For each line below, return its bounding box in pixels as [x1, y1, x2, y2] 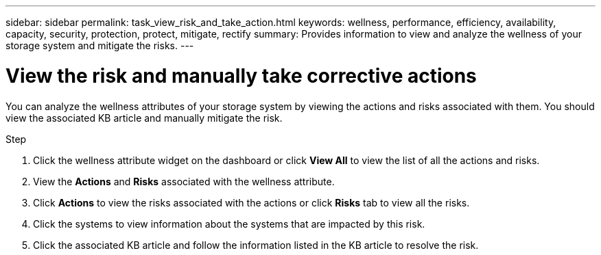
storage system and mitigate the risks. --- [5, 40, 194, 51]
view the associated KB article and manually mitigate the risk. [5, 111, 283, 124]
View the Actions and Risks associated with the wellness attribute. [33, 175, 335, 187]
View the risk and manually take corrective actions [5, 64, 477, 88]
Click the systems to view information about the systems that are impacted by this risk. [33, 217, 425, 230]
